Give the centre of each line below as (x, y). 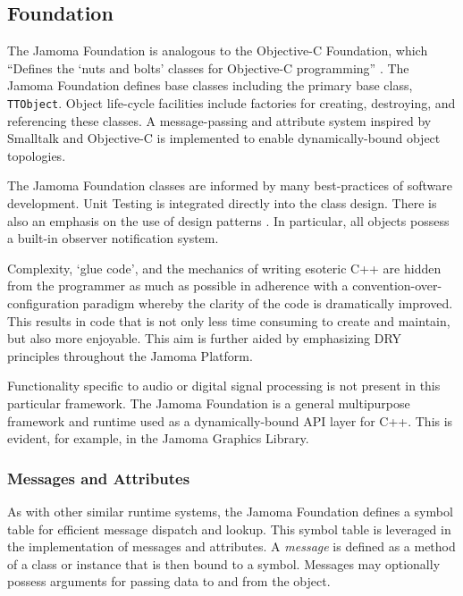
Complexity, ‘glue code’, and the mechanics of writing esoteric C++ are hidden (224, 268)
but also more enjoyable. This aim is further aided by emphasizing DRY (205, 338)
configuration (43, 302)
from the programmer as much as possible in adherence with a (178, 285)
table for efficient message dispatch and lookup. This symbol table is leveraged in (229, 529)
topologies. (37, 155)
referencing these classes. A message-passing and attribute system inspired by (219, 120)
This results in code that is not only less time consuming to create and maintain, (229, 320)
